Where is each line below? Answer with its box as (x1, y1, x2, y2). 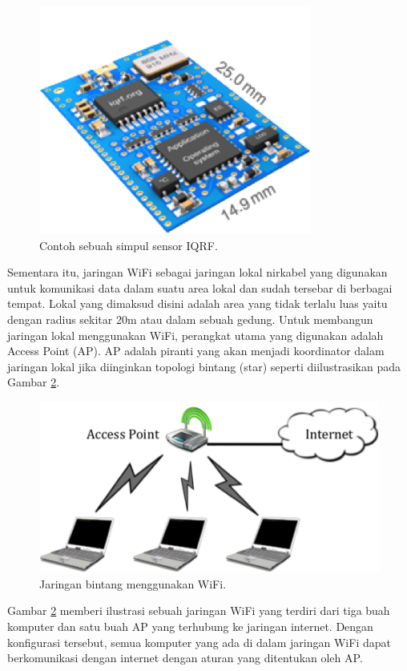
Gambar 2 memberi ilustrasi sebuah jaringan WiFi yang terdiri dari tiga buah (7, 602, 390, 619)
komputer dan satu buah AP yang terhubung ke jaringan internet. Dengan (7, 618, 373, 635)
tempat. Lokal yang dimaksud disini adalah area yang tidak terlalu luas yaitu (7, 295, 388, 312)
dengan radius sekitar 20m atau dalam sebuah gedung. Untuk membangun (7, 310, 373, 327)
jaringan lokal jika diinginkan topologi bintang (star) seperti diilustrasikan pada (7, 358, 401, 374)
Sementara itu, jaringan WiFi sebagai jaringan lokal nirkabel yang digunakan (7, 264, 388, 281)
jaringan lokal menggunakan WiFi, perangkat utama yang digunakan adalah (7, 326, 384, 343)
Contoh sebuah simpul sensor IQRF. (39, 236, 218, 253)
